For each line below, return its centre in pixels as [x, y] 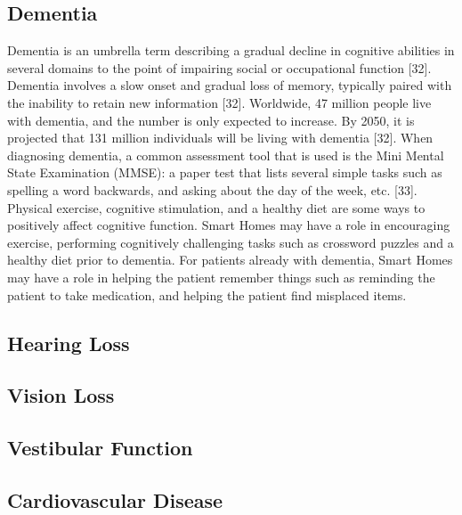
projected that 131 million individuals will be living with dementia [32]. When [220, 138]
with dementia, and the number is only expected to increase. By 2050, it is [211, 120]
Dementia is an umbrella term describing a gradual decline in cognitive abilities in [231, 50]
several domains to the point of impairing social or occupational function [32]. [219, 67]
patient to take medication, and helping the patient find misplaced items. [207, 294]
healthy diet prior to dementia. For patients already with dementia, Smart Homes [230, 260]
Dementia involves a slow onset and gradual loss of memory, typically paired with [230, 85]
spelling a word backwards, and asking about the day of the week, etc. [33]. [212, 189]
